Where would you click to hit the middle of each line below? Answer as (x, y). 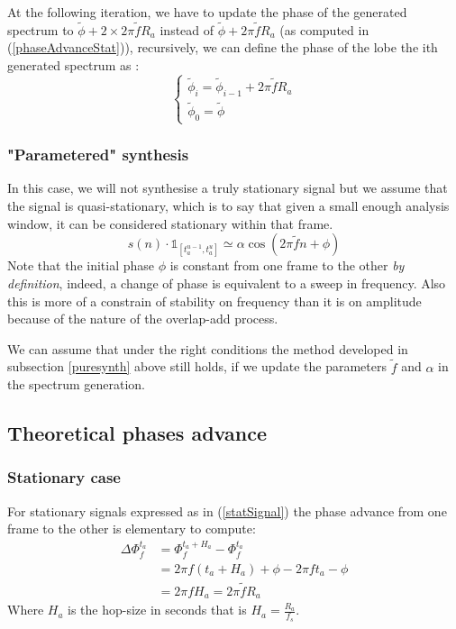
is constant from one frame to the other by (287, 265)
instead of (187, 29)
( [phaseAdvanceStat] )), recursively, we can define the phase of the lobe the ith (223, 47)
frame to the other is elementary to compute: (132, 529)
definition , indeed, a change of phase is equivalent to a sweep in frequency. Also (227, 283)
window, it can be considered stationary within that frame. (170, 223)
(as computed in (324, 29)
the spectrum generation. (76, 384)
